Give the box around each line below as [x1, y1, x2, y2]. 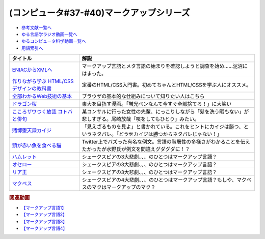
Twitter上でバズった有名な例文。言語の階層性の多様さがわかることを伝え [81, 138, 250, 145]
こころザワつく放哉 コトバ [12, 108, 73, 115]
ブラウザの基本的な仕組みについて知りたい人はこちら [81, 93, 205, 100]
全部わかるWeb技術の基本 [12, 93, 72, 100]
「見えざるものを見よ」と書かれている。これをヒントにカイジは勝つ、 [81, 123, 244, 130]
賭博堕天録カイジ [12, 127, 52, 134]
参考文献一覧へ [21, 25, 52, 30]
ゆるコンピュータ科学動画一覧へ [21, 38, 86, 44]
